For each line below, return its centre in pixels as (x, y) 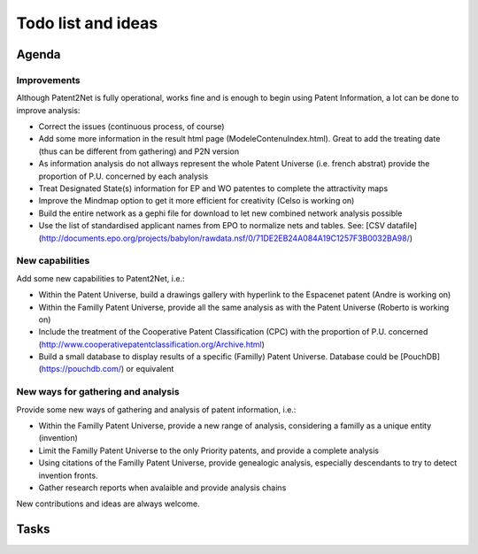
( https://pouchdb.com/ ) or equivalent (106, 369)
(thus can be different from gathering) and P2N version (139, 151)
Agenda (39, 54)
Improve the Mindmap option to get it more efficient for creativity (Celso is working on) (197, 201)
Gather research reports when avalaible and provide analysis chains (162, 488)
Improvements (48, 80)
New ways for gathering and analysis (98, 392)
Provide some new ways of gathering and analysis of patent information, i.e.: (156, 409)
